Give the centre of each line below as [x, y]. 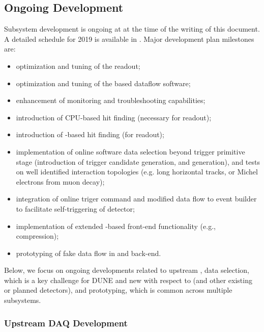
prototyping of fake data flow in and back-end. [89, 253]
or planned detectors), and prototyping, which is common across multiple [118, 290]
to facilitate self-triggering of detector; [75, 208]
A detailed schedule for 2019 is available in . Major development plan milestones [129, 39]
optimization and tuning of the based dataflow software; [103, 83]
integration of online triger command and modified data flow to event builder [136, 199]
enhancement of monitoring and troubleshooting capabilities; [111, 100]
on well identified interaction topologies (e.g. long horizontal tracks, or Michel [137, 172]
